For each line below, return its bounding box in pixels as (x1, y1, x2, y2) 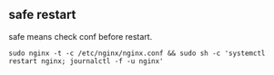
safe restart (8, 7, 76, 23)
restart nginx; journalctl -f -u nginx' (8, 56, 165, 66)
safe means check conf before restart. (8, 31, 153, 42)
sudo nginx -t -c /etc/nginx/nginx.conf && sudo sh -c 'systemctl (8, 49, 266, 58)
